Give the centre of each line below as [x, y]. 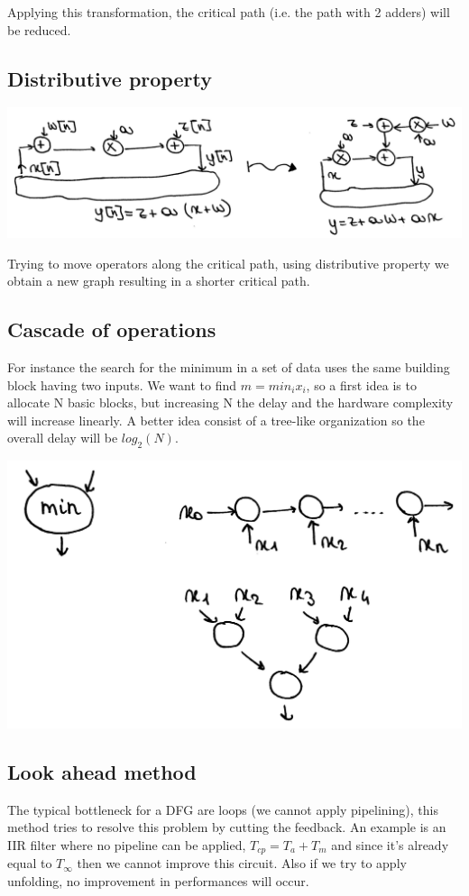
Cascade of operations [112, 329]
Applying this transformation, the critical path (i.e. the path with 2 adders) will [229, 12]
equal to [30, 863]
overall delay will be [63, 438]
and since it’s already [390, 845]
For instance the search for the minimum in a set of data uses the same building [229, 367]
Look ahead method [102, 772]
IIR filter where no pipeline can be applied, [127, 845]
